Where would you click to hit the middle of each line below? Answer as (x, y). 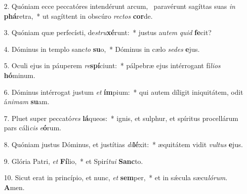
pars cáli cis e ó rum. (33, 128)
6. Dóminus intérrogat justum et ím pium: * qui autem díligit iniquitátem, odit (124, 92)
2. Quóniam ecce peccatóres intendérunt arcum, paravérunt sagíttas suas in (120, 6)
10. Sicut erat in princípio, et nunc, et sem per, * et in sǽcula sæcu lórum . (116, 177)
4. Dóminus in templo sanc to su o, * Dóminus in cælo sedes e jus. (102, 49)
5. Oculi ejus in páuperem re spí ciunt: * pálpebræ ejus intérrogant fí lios (112, 65)
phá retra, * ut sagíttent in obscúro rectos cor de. (78, 16)
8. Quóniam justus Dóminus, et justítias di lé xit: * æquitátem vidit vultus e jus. (123, 144)
